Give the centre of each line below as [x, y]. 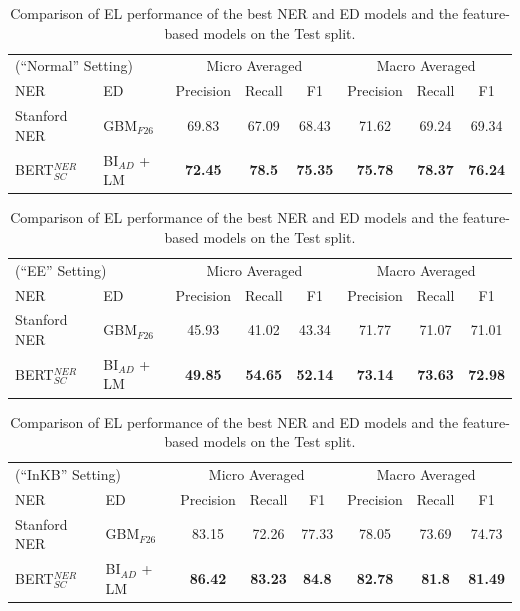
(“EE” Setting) [61, 269]
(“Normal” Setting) [74, 65]
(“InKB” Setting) [68, 473]
